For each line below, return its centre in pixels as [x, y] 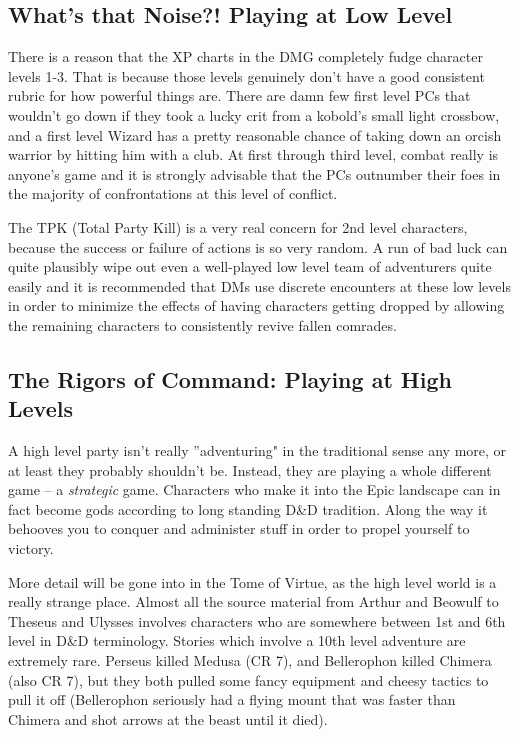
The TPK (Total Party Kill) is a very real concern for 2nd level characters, [238, 226]
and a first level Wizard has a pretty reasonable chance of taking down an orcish [255, 134]
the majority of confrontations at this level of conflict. [173, 193]
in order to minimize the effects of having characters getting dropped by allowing [256, 305]
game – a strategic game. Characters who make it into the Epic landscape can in [254, 489]
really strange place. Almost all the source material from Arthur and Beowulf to [253, 601]
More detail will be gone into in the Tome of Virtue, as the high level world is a [252, 581]
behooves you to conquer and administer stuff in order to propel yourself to [239, 528]
